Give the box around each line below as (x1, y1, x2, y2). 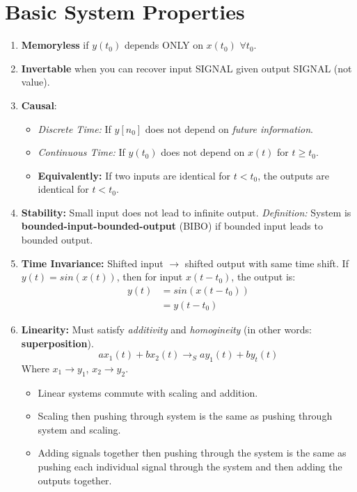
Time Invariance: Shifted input (21, 255, 164, 270)
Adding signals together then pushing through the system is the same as (38, 445, 347, 460)
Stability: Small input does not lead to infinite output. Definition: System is (21, 205, 351, 219)
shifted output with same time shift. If (184, 255, 349, 270)
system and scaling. (38, 422, 121, 436)
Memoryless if (21, 38, 89, 52)
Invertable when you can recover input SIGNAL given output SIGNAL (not (21, 61, 352, 75)
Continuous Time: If (38, 145, 125, 159)
